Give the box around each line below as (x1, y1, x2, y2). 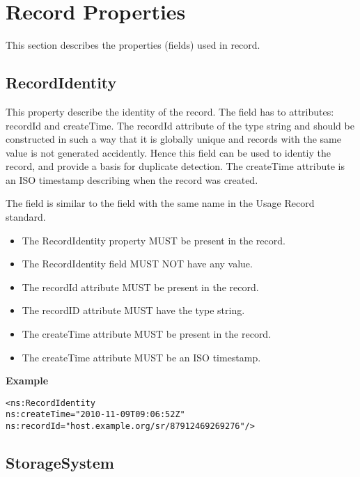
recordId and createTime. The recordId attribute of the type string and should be (6, 118, 354, 132)
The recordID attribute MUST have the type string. (22, 303, 245, 318)
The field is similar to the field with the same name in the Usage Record (6, 196, 315, 210)
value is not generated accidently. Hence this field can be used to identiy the (6, 145, 331, 159)
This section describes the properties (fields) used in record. (6, 38, 260, 52)
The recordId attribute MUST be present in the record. (22, 279, 259, 294)
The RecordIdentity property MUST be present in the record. (22, 233, 285, 247)
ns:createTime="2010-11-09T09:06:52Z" (6, 409, 185, 420)
